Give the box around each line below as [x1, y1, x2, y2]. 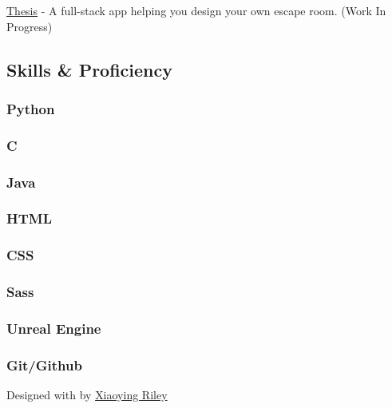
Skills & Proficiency [6, 57, 173, 81]
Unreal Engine [6, 318, 101, 338]
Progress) [6, 18, 53, 34]
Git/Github [6, 355, 82, 374]
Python [6, 98, 55, 118]
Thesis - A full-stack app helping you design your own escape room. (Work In [6, 2, 386, 18]
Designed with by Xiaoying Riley [6, 386, 168, 403]
